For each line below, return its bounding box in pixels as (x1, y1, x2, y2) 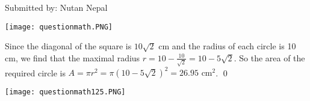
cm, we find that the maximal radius (5, 51, 140, 64)
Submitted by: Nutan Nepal (5, 1, 108, 13)
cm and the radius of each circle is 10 (158, 40, 296, 52)
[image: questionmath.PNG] (5, 22, 113, 31)
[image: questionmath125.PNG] (5, 88, 126, 97)
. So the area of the (234, 51, 305, 64)
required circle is (5, 66, 66, 79)
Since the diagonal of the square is (5, 40, 132, 52)
